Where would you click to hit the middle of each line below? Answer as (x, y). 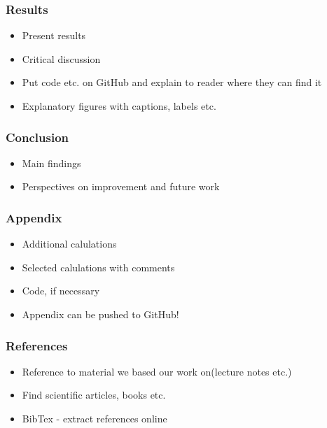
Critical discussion (61, 58)
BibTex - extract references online (95, 418)
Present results (54, 35)
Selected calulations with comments (98, 267)
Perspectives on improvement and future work (121, 186)
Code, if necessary (61, 291)
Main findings (51, 163)
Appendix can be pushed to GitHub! (100, 314)
